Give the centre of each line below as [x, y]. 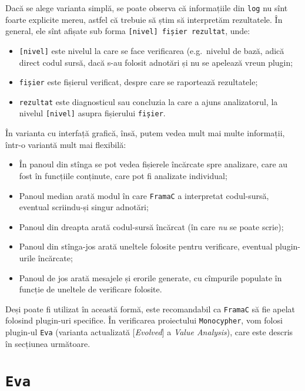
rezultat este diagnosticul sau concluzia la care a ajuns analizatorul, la [148, 101]
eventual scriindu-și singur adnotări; [84, 207]
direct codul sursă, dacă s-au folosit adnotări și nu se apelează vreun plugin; [156, 62]
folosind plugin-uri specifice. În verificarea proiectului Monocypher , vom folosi [144, 320]
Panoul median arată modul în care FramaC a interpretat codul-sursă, [144, 195]
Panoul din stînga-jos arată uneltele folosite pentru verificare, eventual [146, 246]
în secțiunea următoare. [48, 343]
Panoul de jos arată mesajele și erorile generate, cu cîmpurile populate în [150, 277]
